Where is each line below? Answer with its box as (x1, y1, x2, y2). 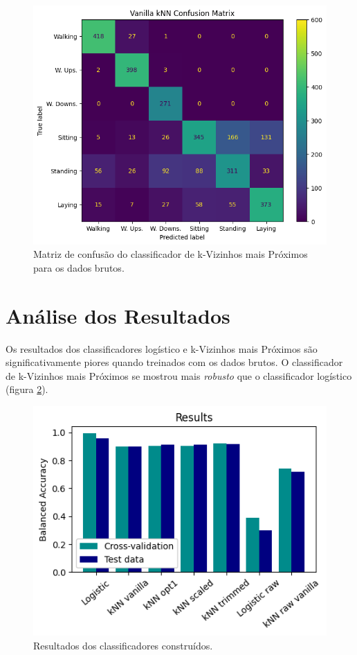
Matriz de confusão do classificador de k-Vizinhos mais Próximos (33, 247, 308, 261)
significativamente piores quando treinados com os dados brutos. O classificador (6, 355, 343, 369)
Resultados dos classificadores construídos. (33, 638, 213, 652)
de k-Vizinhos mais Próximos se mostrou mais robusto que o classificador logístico (6, 368, 352, 383)
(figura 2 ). (6, 382, 48, 396)
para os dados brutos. (33, 260, 125, 274)
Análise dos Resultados (6, 301, 230, 329)
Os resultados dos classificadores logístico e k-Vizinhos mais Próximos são (6, 341, 318, 356)
